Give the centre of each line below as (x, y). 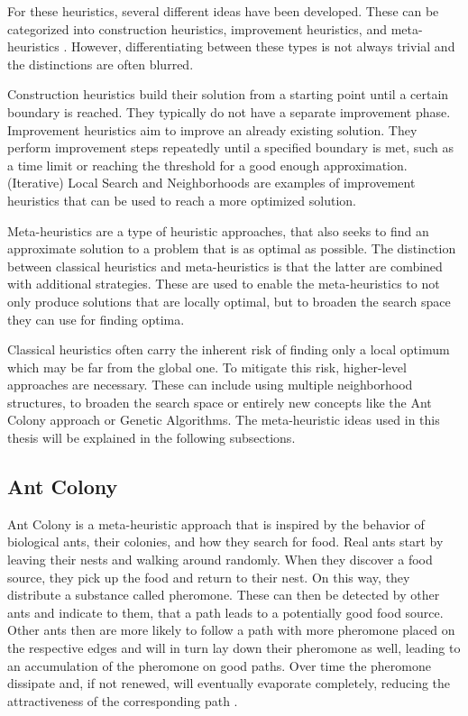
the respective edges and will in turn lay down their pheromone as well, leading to (234, 648)
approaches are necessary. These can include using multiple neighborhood (210, 385)
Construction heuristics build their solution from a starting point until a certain (228, 94)
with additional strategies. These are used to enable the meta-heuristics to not (224, 284)
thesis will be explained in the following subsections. (151, 438)
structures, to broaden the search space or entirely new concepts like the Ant (220, 402)
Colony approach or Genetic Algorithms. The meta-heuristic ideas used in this (224, 420)
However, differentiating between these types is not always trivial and (263, 46)
